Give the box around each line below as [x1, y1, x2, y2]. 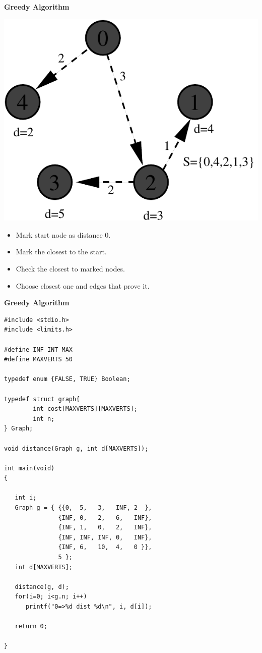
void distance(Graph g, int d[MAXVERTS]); [4, 445, 149, 452]
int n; [33, 415, 55, 422]
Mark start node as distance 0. [16, 229, 111, 240]
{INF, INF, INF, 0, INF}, [58, 533, 152, 541]
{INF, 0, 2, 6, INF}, [58, 514, 152, 521]
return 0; [15, 623, 47, 630]
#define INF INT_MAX [4, 346, 73, 353]
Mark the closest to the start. [16, 246, 107, 257]
